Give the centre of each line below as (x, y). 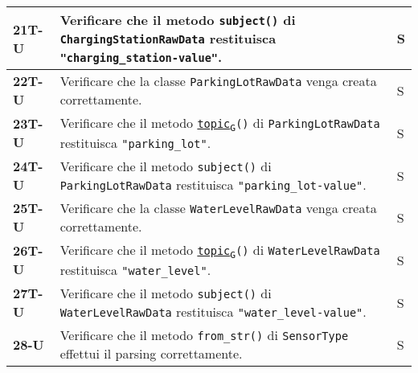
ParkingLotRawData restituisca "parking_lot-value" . (213, 185)
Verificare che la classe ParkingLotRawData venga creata (218, 81)
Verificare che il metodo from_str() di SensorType (204, 335)
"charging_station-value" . (141, 57)
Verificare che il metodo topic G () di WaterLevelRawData (220, 251)
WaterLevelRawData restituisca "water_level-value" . (213, 312)
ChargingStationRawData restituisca (168, 38)
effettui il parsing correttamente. (151, 354)
